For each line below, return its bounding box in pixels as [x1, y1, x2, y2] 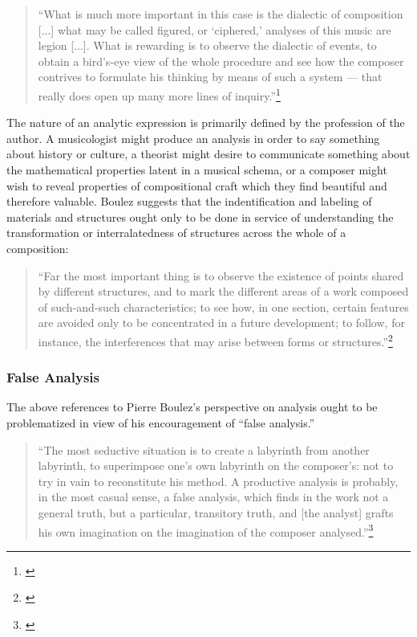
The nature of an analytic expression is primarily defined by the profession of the [6, 114, 405, 131]
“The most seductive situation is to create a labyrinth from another [38, 441, 370, 458]
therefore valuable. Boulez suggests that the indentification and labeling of [6, 193, 372, 210]
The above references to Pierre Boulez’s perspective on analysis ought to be [6, 398, 378, 415]
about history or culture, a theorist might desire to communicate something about [6, 145, 411, 162]
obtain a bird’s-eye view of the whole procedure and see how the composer [38, 52, 404, 69]
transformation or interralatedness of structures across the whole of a [6, 224, 346, 241]
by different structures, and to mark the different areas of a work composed [38, 283, 409, 300]
